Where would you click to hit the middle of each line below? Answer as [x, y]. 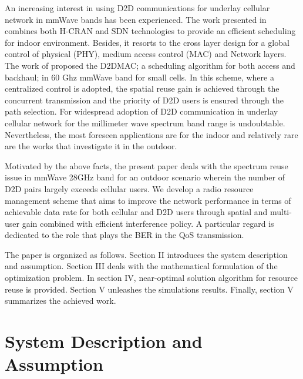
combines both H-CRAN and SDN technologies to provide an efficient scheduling [150, 31]
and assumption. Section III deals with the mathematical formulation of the [141, 266]
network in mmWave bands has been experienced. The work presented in [136, 19]
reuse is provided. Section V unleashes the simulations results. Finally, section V [149, 289]
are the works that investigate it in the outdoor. [91, 146]
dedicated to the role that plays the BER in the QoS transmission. [124, 235]
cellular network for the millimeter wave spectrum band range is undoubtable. [145, 123]
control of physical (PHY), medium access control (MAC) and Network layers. [146, 54]
